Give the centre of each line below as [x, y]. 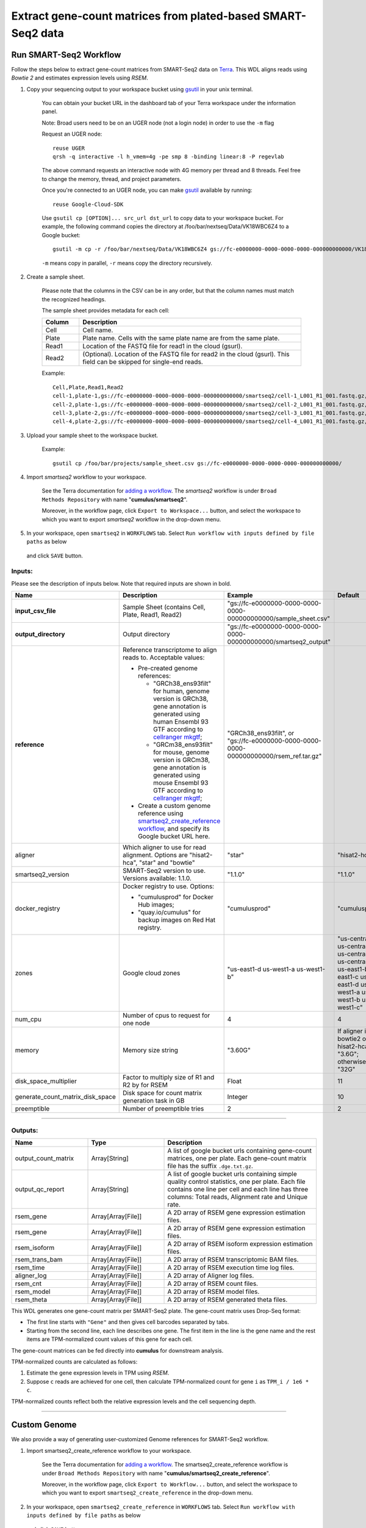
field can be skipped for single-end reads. [143, 362]
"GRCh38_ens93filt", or [261, 733]
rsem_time [30, 1267]
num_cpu [28, 1019]
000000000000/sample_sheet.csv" [279, 619]
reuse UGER [69, 148]
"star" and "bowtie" [167, 863]
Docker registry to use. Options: [168, 886]
